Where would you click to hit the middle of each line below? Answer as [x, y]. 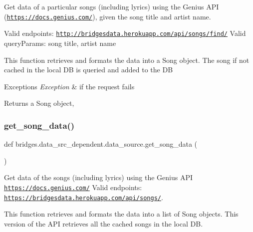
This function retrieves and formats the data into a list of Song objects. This [121, 214]
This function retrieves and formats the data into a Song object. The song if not [127, 60]
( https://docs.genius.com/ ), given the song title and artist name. [108, 16]
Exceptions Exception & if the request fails [69, 86]
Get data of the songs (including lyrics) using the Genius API [99, 177]
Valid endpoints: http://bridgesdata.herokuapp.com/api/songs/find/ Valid [125, 33]
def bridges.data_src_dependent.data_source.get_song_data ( [101, 144]
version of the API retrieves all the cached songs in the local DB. [104, 223]
